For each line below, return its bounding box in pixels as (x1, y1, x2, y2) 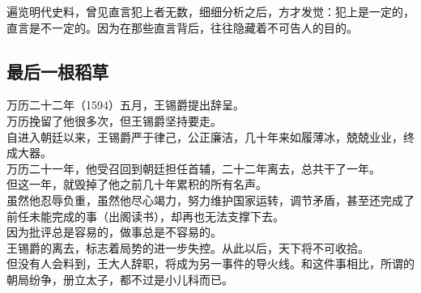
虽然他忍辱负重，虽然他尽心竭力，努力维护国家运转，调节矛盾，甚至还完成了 (6, 191, 415, 208)
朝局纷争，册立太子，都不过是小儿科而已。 (6, 270, 233, 287)
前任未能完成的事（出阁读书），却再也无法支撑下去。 (6, 207, 284, 224)
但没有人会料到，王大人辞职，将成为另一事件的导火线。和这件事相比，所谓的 (6, 255, 415, 272)
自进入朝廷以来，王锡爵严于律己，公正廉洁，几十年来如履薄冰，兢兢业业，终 (6, 128, 415, 145)
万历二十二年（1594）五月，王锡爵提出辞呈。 (6, 96, 245, 113)
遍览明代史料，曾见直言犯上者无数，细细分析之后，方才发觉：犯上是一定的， (6, 3, 415, 19)
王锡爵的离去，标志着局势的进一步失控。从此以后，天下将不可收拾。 (6, 239, 369, 256)
